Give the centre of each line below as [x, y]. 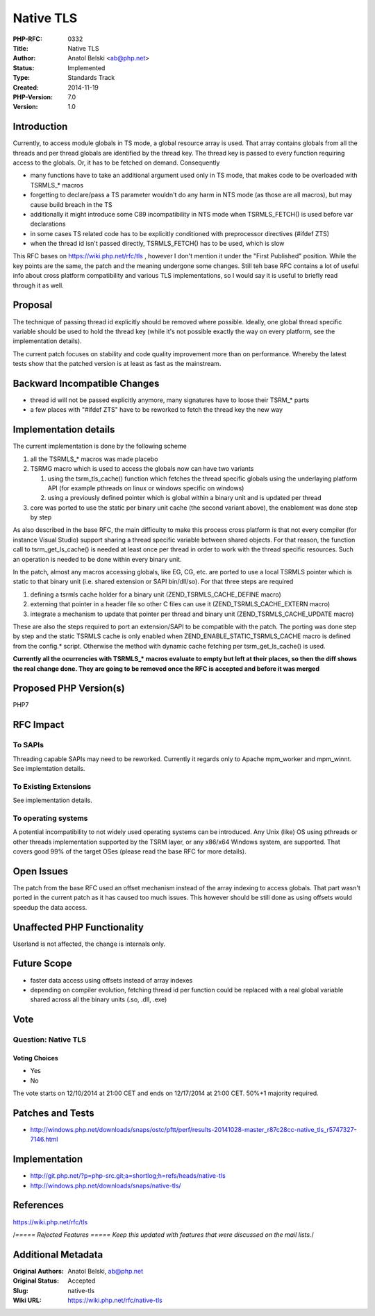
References [38, 1205]
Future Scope [42, 964]
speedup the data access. [50, 907]
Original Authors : [38, 1271]
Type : [22, 78]
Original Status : [36, 1281]
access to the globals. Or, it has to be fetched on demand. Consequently [116, 163]
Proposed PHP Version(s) [69, 689]
